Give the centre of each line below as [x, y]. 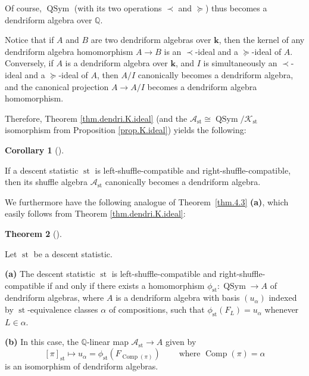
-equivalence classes [63, 309]
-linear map [107, 342]
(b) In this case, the [42, 342]
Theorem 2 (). [33, 233]
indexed [283, 298]
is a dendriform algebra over [116, 63]
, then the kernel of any [262, 40]
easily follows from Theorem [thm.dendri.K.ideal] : [95, 213]
